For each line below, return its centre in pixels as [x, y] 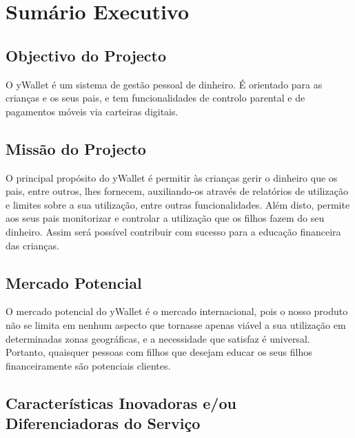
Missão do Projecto [76, 148]
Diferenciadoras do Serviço [103, 423]
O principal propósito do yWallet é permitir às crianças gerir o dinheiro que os [172, 177]
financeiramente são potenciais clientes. [88, 365]
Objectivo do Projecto [86, 55]
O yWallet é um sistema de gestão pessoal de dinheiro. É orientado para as [164, 84]
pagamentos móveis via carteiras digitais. [92, 111]
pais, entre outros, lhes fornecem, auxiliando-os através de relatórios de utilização [177, 191]
